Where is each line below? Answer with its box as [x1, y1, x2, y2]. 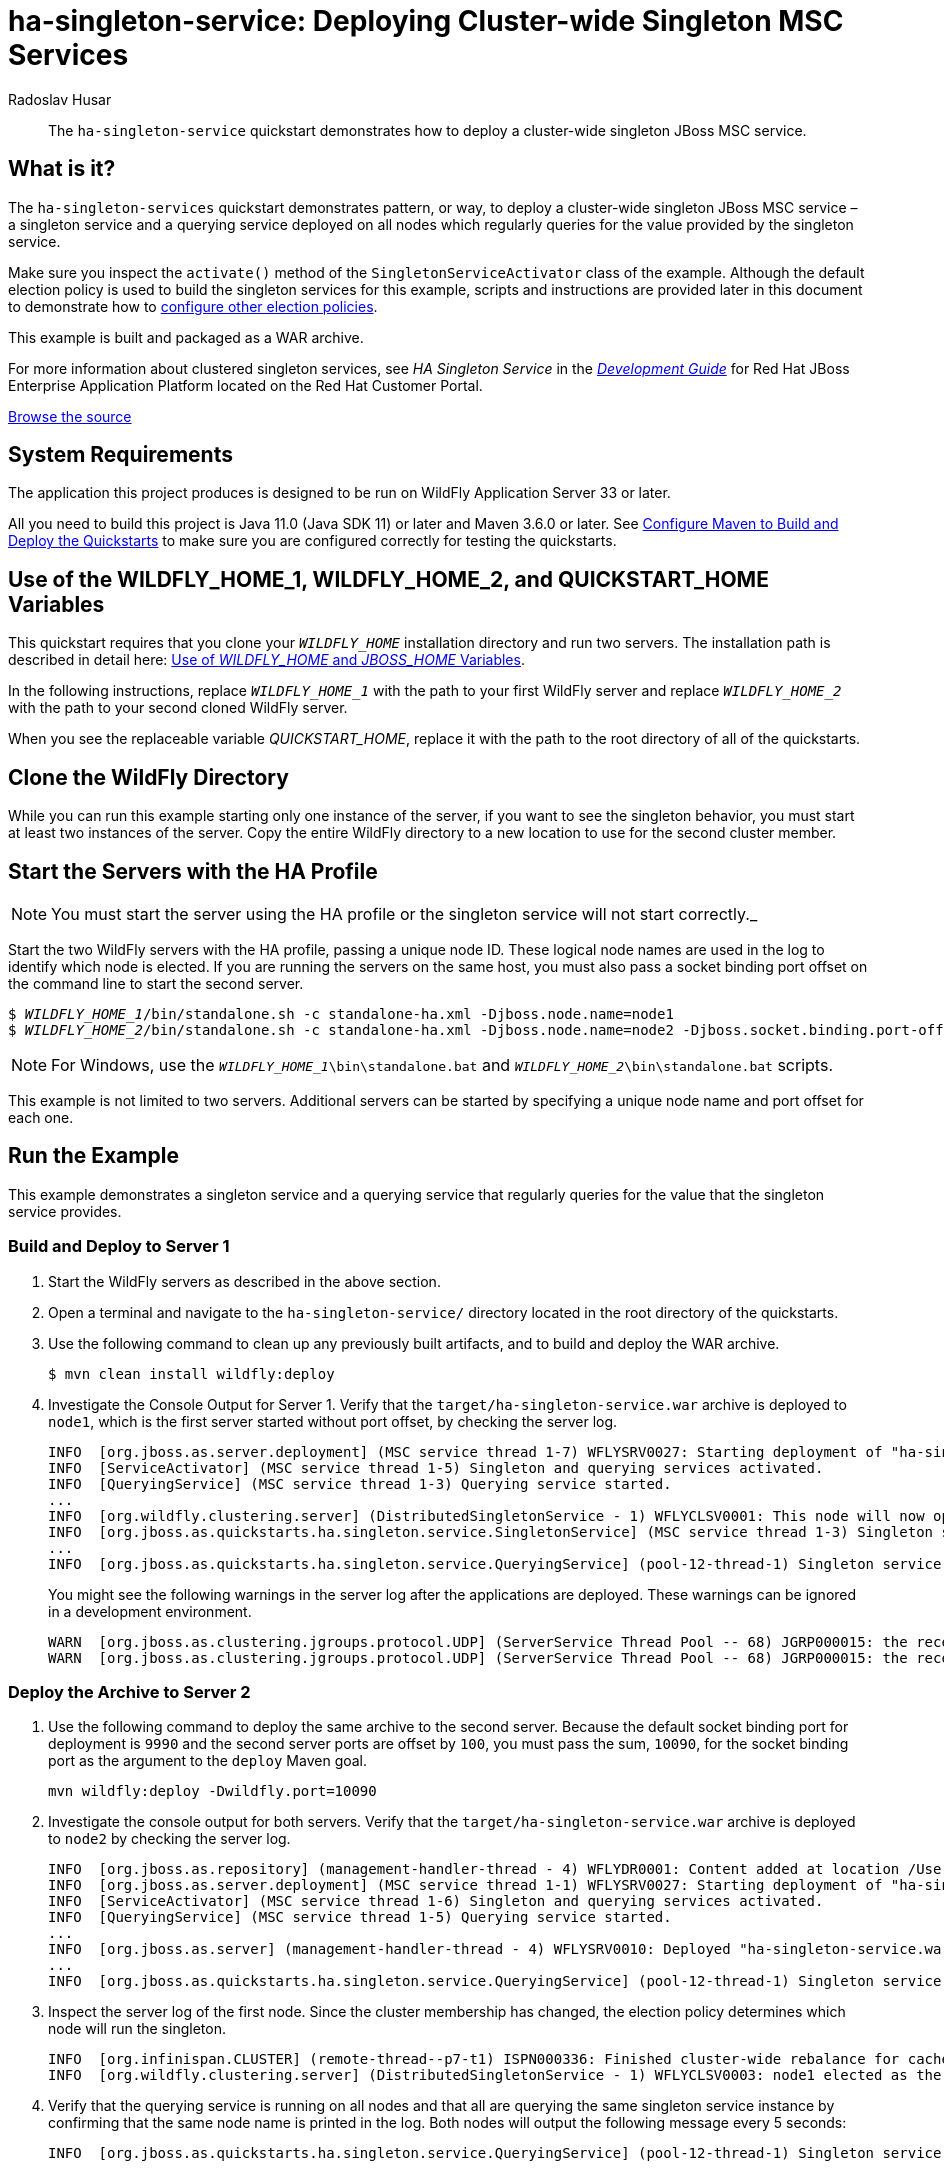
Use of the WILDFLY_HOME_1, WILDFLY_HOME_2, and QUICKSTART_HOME [8, 566, 769, 592]
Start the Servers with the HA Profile [8, 858, 378, 884]
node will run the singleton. [48, 2020, 226, 2038]
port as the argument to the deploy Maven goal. [48, 1752, 368, 1770]
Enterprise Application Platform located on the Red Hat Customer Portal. [8, 376, 483, 394]
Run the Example [8, 1143, 179, 1169]
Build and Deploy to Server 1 [8, 1236, 230, 1257]
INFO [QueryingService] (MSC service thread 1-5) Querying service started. [48, 1909, 672, 1926]
